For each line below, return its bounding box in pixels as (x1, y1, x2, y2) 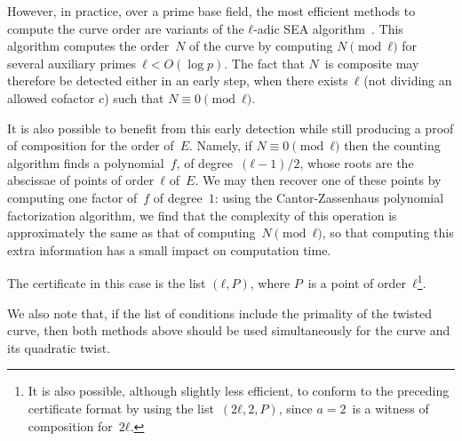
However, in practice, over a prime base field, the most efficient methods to (7, 2, 416, 20)
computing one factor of (7, 188, 138, 206)
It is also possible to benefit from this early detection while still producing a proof (7, 118, 454, 137)
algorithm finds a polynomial (7, 153, 164, 172)
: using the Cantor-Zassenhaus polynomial (214, 188, 444, 206)
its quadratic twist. (7, 338, 111, 357)
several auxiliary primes (7, 53, 136, 72)
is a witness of (352, 398, 429, 417)
